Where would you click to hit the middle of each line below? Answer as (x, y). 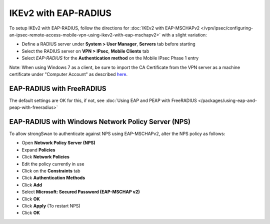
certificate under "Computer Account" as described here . (68, 74)
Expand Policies (38, 149)
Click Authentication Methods (53, 178)
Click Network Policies (46, 157)
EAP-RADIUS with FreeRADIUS (58, 88)
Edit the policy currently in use (53, 164)
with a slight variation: (184, 34)
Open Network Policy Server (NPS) (58, 143)
